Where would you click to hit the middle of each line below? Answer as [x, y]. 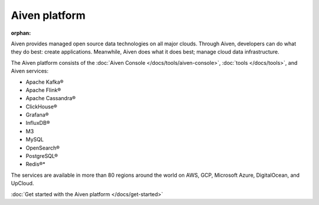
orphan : [21, 33]
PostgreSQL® [42, 156]
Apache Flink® [43, 90]
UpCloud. [22, 183]
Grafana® [37, 115]
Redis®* [35, 164]
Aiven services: [30, 71]
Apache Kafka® [45, 82]
